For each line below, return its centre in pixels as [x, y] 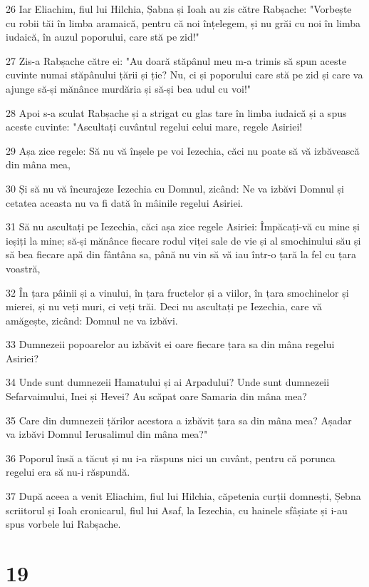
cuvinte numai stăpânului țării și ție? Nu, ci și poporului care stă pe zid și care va [184, 75]
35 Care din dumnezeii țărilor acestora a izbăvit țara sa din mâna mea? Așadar [179, 420]
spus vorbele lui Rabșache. [63, 524]
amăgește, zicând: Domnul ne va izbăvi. [92, 320]
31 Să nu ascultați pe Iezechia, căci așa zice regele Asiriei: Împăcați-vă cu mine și [183, 226]
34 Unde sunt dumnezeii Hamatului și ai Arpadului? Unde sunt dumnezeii [168, 382]
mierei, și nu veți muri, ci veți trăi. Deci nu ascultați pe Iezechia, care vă [164, 306]
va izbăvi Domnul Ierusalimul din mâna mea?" [107, 434]
